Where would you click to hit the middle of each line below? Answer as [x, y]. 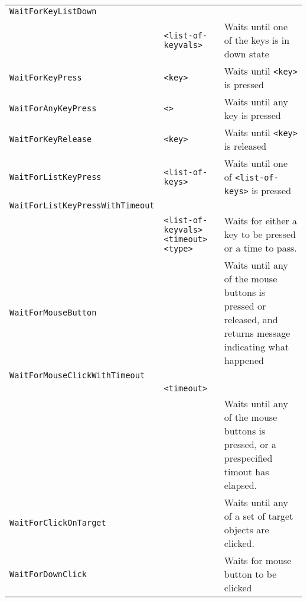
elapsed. [241, 485]
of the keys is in [257, 40]
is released [245, 146]
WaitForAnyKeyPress [53, 108]
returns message [257, 333]
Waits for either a [261, 220]
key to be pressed [260, 234]
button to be [250, 574]
